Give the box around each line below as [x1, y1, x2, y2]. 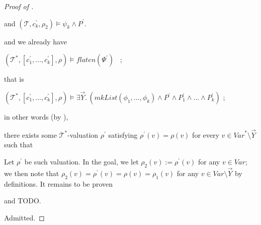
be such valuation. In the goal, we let [24, 156, 139, 166]
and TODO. [4, 195, 41, 206]
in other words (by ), [4, 111, 68, 122]
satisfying [108, 129, 138, 140]
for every [192, 129, 219, 140]
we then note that [4, 168, 59, 179]
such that [4, 139, 33, 150]
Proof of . [4, 1, 34, 11]
